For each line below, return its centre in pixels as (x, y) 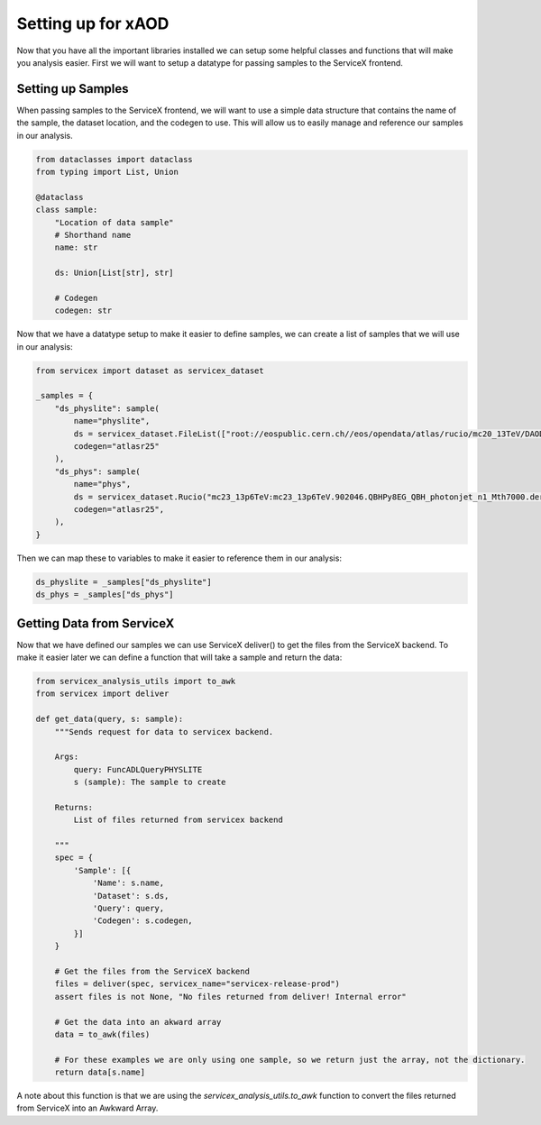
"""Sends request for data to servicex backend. (164, 732)
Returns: (74, 807)
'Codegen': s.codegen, (142, 921)
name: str (76, 247)
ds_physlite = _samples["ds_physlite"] (124, 582)
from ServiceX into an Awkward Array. (87, 1108)
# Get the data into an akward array (138, 1022)
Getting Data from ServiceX (96, 623)
